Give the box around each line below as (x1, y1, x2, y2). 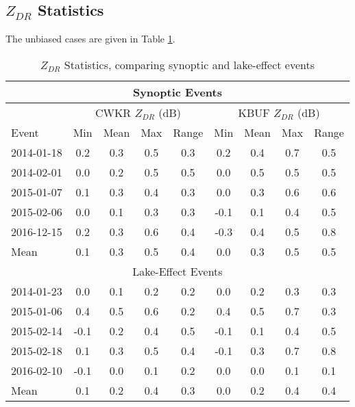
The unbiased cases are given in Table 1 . (5, 31, 175, 46)
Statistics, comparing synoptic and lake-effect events (64, 56, 315, 73)
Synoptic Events (132, 83, 222, 100)
